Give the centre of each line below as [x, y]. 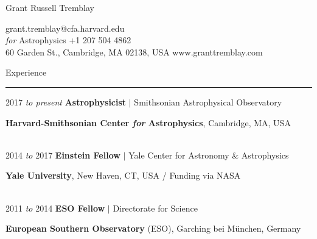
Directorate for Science [155, 208]
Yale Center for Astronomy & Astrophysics [209, 155]
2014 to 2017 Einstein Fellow [63, 155]
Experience [26, 72]
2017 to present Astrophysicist [66, 102]
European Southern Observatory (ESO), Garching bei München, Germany [153, 228]
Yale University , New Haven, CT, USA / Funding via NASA [123, 175]
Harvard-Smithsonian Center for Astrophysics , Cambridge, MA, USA [148, 122]
